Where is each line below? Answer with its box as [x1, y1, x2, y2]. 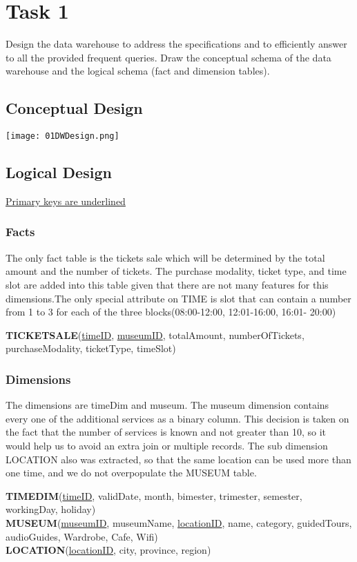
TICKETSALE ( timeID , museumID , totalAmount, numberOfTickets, [6, 327, 305, 342]
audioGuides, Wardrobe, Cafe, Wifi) [6, 529, 158, 543]
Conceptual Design [6, 97, 143, 119]
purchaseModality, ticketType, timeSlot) [6, 341, 176, 356]
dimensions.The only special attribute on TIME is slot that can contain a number [6, 291, 351, 305]
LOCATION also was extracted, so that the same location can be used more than [6, 452, 351, 466]
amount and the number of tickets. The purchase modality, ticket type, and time [6, 264, 347, 278]
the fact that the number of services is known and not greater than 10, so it [6, 425, 327, 439]
